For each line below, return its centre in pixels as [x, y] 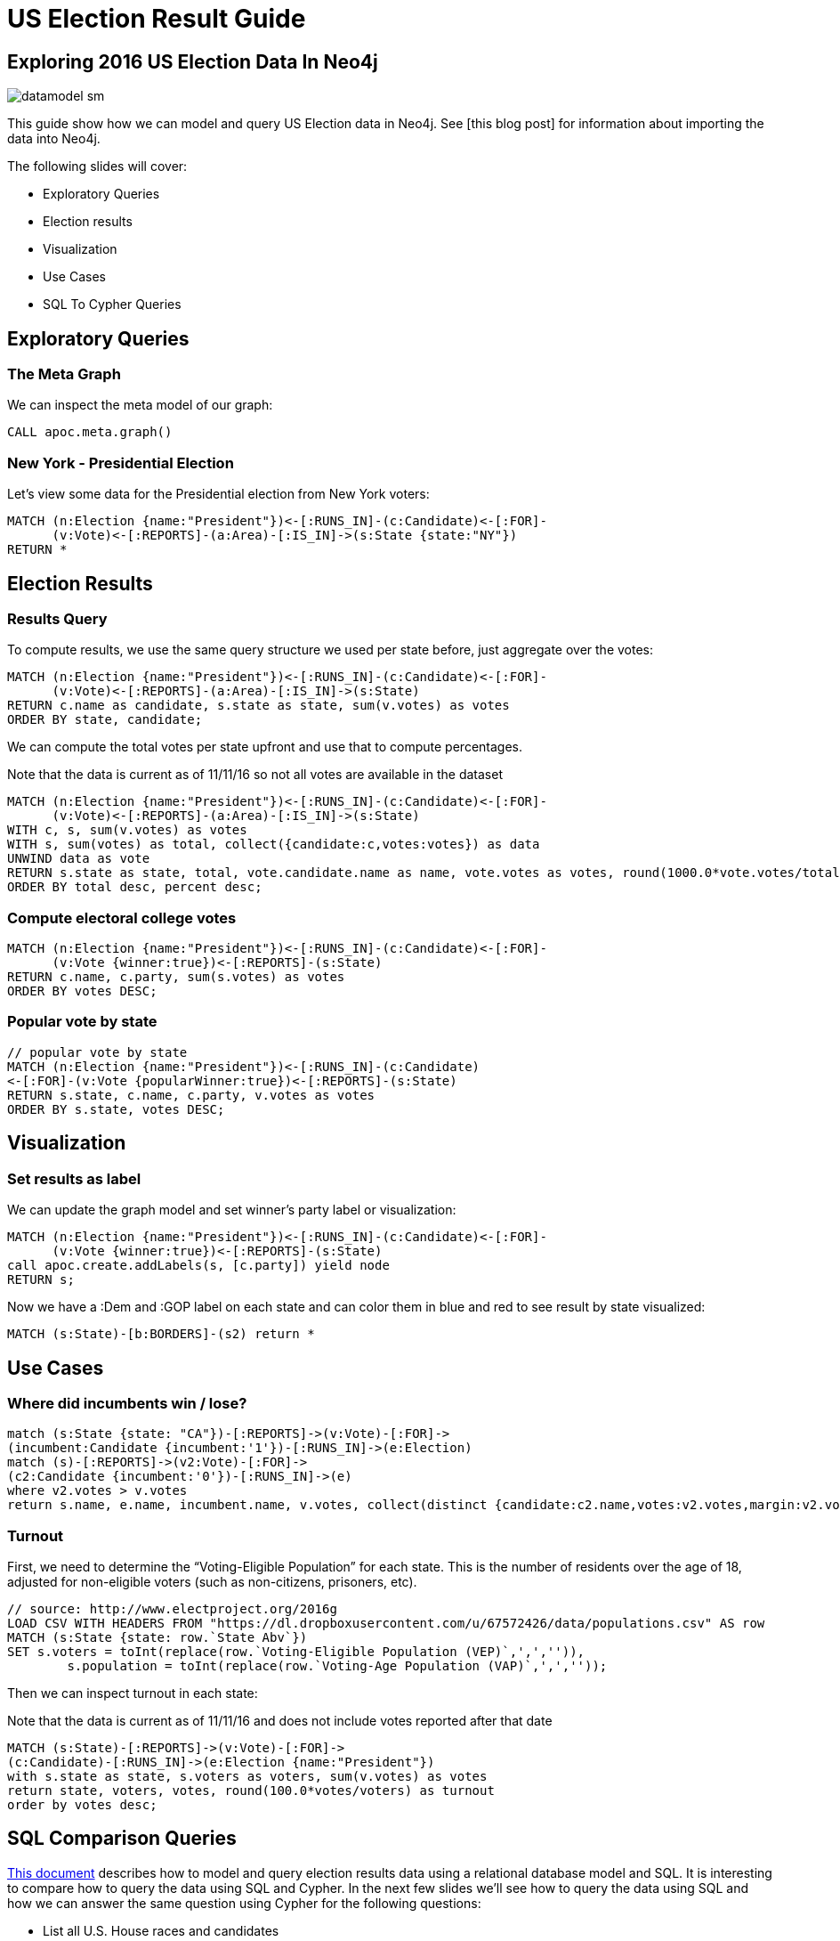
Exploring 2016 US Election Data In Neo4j [193, 61]
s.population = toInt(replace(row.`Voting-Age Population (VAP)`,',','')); [337, 1666]
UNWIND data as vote [79, 859]
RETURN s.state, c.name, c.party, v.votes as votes [191, 1095]
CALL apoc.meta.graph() [90, 432]
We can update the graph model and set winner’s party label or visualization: [232, 1210]
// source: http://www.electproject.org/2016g [172, 1609]
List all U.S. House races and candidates [161, 1930]
